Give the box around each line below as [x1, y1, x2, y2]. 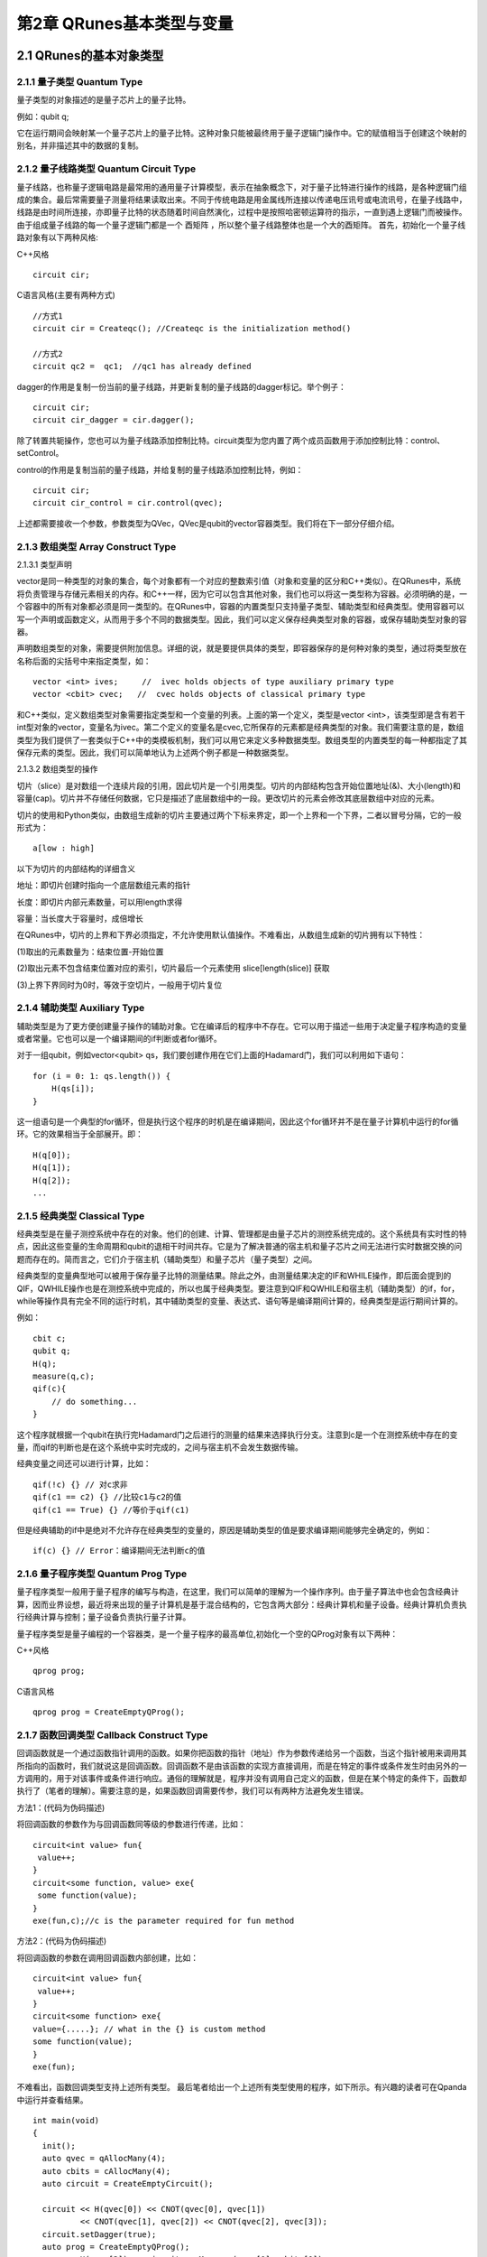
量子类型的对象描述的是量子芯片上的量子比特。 [16, 95, 191, 106]
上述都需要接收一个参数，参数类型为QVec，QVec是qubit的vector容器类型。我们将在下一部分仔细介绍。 [16, 517, 400, 528]
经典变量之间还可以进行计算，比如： [16, 1458, 152, 1469]
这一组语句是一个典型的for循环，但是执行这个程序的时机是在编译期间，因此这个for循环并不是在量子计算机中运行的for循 [16, 1116, 459, 1127]
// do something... [51, 1396, 138, 1407]
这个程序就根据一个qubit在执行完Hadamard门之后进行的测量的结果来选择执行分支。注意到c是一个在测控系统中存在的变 [16, 1429, 458, 1440]
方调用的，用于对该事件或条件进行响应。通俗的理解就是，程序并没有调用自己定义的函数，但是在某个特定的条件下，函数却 [16, 1773, 467, 1784]
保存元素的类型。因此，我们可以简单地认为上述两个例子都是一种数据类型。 [16, 748, 293, 758]
